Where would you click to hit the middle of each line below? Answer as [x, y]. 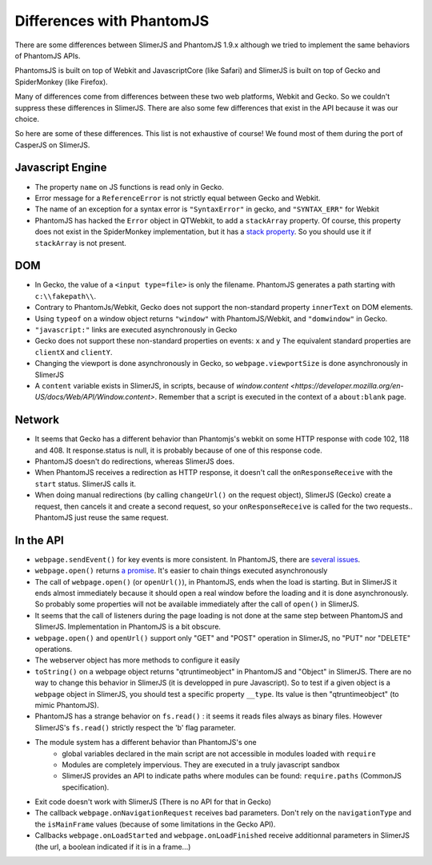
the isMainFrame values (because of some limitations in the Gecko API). [155, 824]
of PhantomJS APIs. [48, 55]
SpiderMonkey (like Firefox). [61, 82]
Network [37, 420]
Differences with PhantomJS [112, 21]
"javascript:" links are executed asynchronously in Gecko [136, 330]
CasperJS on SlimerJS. [52, 145]
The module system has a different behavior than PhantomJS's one [146, 742]
